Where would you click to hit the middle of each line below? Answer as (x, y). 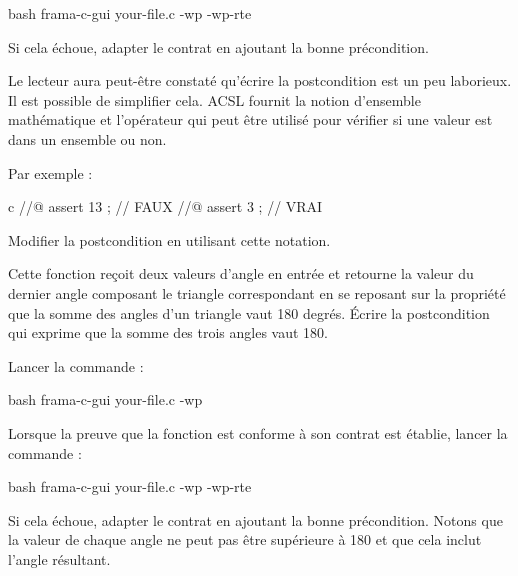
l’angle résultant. (59, 558)
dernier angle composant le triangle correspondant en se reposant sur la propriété (257, 292)
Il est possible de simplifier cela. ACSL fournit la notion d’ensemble (214, 99)
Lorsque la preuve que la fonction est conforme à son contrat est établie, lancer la (258, 432)
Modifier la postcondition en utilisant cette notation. (169, 239)
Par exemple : (50, 172)
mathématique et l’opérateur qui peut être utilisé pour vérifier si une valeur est (250, 119)
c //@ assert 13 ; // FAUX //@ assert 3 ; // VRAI (165, 206)
